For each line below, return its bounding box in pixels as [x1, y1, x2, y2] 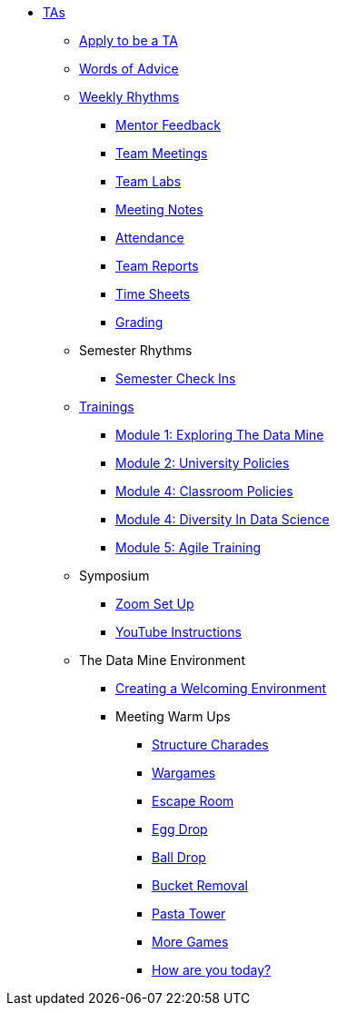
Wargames [152, 765, 216, 780]
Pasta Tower [152, 906, 226, 921]
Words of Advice [79, 61, 179, 76]
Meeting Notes [115, 202, 203, 217]
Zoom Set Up [115, 596, 194, 611]
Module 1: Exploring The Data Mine [115, 427, 324, 442]
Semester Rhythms [79, 343, 193, 358]
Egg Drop [152, 821, 208, 837]
